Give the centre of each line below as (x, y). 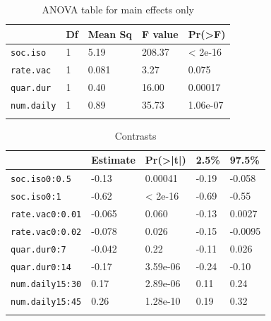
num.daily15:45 (46, 302)
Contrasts (135, 135)
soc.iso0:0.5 (41, 179)
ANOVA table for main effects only (118, 9)
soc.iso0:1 (36, 196)
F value (160, 34)
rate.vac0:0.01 (46, 214)
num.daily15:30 (46, 285)
